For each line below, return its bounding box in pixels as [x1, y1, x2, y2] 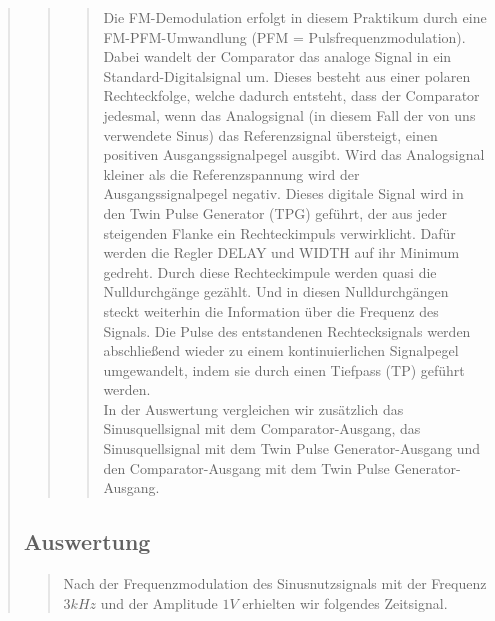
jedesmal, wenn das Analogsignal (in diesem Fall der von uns [103, 104, 476, 125]
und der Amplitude [100, 592, 218, 613]
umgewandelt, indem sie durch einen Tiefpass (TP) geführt [103, 359, 465, 380]
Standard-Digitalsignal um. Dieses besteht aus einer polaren [103, 65, 471, 86]
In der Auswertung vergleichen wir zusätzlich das [103, 398, 404, 419]
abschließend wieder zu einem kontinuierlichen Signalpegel [103, 340, 459, 361]
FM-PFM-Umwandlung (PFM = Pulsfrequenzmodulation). [103, 26, 466, 47]
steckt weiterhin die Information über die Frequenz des [103, 300, 439, 321]
